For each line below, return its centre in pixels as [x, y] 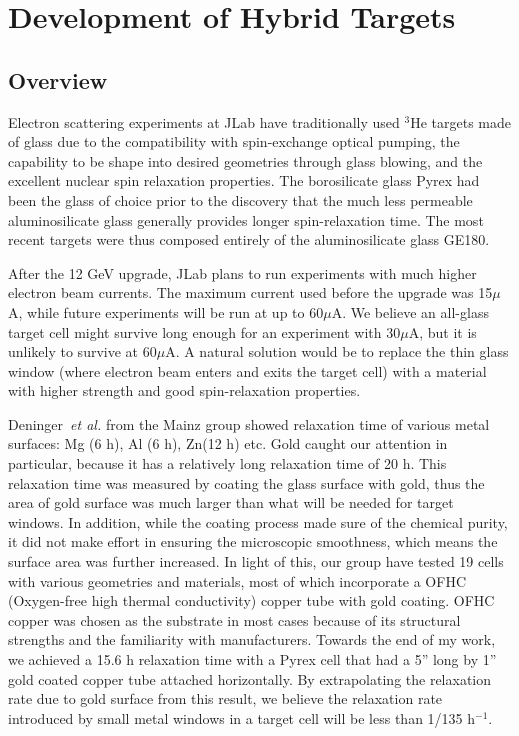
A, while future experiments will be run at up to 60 [166, 311]
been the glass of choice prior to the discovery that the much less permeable [240, 199]
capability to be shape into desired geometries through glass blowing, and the [245, 160]
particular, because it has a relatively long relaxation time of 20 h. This [227, 463]
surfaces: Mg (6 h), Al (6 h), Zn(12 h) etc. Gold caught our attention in [228, 443]
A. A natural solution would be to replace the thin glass [337, 351]
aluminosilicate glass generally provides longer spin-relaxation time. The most [246, 219]
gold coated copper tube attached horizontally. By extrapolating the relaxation [250, 678]
